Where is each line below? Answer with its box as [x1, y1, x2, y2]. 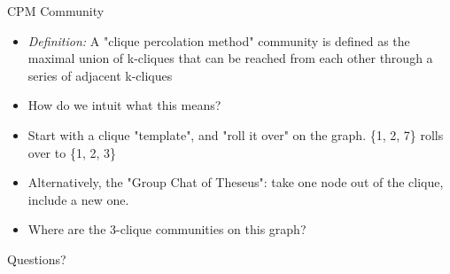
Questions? [7, 249, 66, 268]
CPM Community [7, 2, 105, 20]
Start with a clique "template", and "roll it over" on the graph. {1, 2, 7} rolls [27, 125, 444, 144]
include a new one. [27, 190, 129, 208]
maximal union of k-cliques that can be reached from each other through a [27, 49, 433, 67]
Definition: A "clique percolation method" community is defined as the [27, 31, 410, 50]
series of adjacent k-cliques [27, 66, 173, 84]
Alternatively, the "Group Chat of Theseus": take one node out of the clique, [27, 173, 444, 192]
